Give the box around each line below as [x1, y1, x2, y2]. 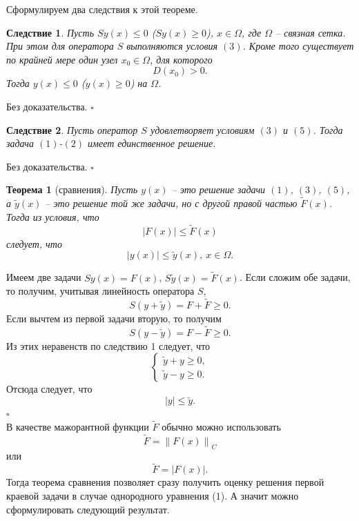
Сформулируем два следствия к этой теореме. [6, 2, 198, 16]
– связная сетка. [275, 25, 346, 39]
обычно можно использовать [162, 420, 281, 434]
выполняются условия [126, 39, 218, 53]
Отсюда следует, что [6, 382, 93, 396]
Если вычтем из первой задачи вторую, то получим [6, 311, 222, 325]
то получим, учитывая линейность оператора [6, 284, 195, 298]
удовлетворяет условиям [150, 122, 255, 137]
